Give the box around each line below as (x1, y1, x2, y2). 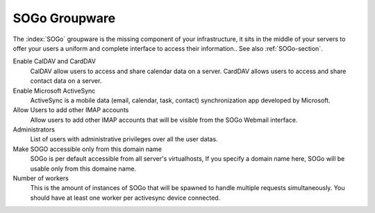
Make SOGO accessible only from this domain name (12, 145, 162, 153)
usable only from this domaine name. (30, 164, 137, 173)
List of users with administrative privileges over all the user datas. (30, 135, 218, 143)
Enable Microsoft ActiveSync (12, 86, 96, 95)
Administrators (12, 125, 56, 134)
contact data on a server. (30, 77, 102, 85)
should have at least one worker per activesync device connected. (30, 194, 221, 202)
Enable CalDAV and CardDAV (12, 57, 97, 65)
